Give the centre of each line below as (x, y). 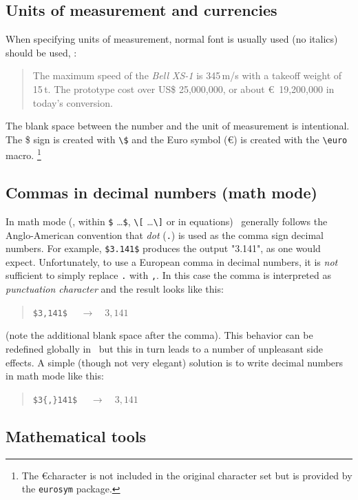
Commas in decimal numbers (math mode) (161, 192)
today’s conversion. (73, 102)
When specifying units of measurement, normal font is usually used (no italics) (172, 39)
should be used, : (41, 52)
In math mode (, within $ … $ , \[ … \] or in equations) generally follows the (167, 221)
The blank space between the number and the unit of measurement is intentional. (178, 126)
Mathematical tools (76, 436)
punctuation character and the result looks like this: (115, 289)
